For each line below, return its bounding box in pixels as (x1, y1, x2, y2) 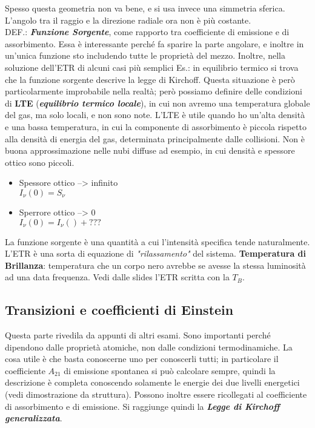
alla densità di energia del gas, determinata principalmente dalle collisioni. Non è (5, 132, 305, 145)
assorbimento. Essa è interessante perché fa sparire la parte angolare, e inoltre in (5, 37, 304, 50)
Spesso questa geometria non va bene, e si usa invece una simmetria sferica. (5, 2, 285, 14)
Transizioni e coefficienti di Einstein (5, 300, 234, 319)
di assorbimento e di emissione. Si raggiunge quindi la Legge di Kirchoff (5, 400, 280, 412)
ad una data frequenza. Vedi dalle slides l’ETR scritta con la (5, 271, 230, 283)
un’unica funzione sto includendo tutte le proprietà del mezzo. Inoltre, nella (5, 49, 286, 62)
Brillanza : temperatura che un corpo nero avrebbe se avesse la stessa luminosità (5, 258, 306, 271)
